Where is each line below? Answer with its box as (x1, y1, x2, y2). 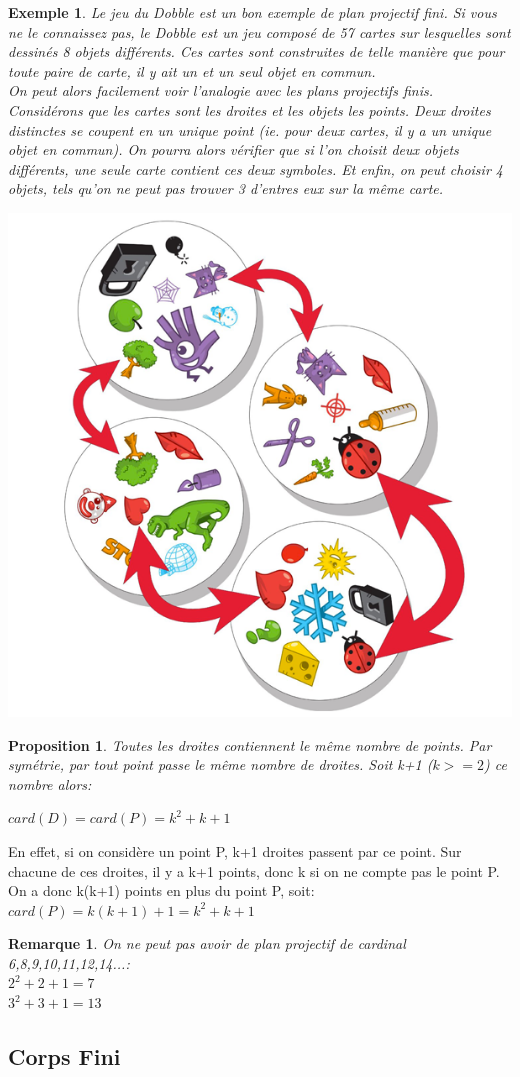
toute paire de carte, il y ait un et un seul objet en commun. (8, 60, 376, 81)
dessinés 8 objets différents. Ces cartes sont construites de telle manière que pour (8, 41, 505, 62)
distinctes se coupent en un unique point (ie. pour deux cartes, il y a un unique (8, 119, 492, 140)
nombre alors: (8, 773, 92, 794)
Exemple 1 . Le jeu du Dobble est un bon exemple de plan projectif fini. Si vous (8, 2, 497, 22)
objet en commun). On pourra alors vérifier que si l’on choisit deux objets (8, 139, 459, 160)
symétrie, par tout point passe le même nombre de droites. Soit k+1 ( (8, 754, 433, 775)
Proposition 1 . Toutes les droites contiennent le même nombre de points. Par (8, 734, 492, 755)
